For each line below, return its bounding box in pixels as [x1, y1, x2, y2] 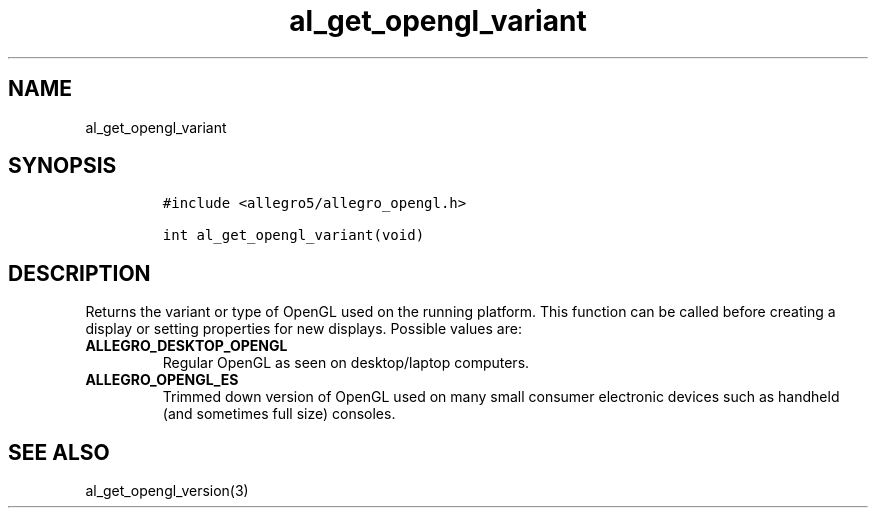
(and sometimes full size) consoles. [162, 405, 396, 423]
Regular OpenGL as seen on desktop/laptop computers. [162, 354, 530, 372]
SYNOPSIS [8, 153, 117, 179]
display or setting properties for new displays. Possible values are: [85, 320, 522, 338]
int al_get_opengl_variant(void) [162, 227, 425, 244]
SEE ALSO [8, 439, 110, 465]
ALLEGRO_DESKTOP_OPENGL [85, 337, 288, 355]
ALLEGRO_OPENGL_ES [85, 371, 239, 389]
